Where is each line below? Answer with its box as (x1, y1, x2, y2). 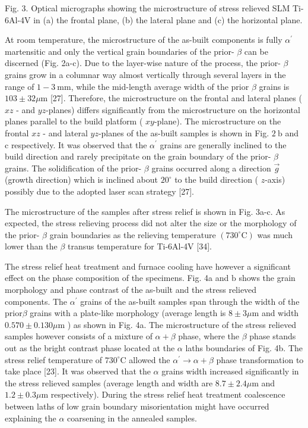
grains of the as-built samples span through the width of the (80, 295, 300, 307)
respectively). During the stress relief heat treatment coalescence (50, 388, 285, 401)
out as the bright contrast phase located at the (5, 342, 175, 354)
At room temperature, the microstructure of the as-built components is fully (5, 33, 282, 46)
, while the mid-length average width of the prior (71, 80, 249, 92)
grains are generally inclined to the (160, 138, 287, 151)
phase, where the (178, 330, 240, 342)
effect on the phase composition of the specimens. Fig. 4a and (5, 271, 229, 284)
